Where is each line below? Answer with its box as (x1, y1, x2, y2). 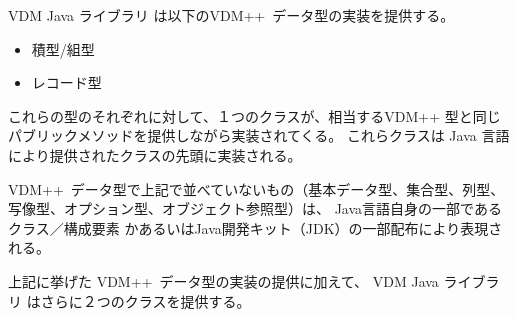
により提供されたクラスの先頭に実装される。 (8, 144, 302, 165)
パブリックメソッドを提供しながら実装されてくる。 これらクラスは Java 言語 (8, 125, 510, 146)
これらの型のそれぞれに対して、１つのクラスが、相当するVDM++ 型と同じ (8, 105, 501, 126)
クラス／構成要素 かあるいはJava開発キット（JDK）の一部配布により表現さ (8, 217, 503, 238)
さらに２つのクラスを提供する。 (40, 290, 251, 311)
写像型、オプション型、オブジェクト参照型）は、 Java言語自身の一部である (8, 198, 502, 219)
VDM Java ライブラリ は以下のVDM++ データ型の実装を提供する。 (8, 5, 455, 25)
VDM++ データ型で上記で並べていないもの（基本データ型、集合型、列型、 (8, 178, 505, 199)
